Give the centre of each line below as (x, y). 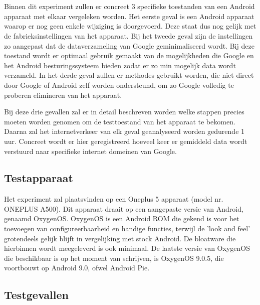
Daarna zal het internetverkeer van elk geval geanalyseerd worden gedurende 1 (124, 131)
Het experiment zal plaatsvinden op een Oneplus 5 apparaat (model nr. (114, 199)
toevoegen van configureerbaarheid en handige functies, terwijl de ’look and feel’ (127, 228)
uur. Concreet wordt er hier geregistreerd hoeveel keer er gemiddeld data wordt (126, 141)
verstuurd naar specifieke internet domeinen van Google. (90, 151)
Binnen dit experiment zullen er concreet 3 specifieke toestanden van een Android (129, 6)
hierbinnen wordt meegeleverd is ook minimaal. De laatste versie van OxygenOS (127, 248)
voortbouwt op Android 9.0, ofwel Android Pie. (77, 268)
